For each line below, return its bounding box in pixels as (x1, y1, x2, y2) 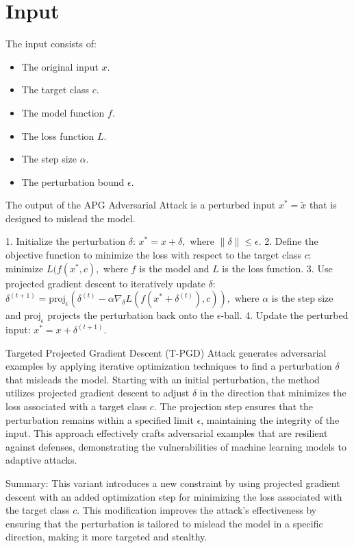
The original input (21, 59, 99, 73)
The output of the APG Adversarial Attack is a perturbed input (5, 198, 276, 212)
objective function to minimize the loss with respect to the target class (5, 248, 302, 262)
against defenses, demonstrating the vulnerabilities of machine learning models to (5, 439, 346, 453)
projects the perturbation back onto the (47, 308, 214, 322)
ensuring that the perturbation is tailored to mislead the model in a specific (5, 516, 323, 530)
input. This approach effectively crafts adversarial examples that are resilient (5, 426, 328, 440)
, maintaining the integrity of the (201, 412, 340, 427)
